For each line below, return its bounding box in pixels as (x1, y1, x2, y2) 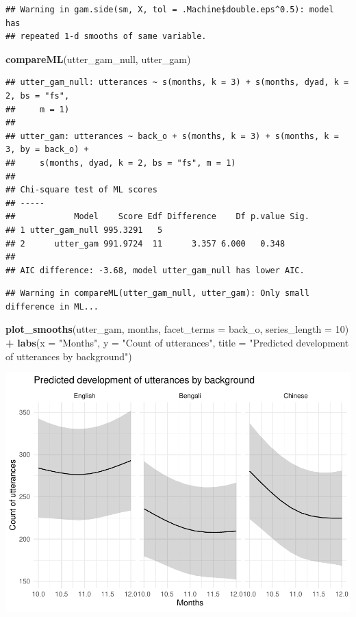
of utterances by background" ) (5, 349, 132, 363)
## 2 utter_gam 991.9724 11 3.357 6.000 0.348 (5, 238, 285, 249)
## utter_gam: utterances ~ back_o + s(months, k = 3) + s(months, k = (5, 131, 339, 141)
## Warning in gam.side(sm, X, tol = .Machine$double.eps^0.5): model (5, 5, 334, 14)
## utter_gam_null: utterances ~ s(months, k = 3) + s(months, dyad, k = (5, 77, 349, 88)
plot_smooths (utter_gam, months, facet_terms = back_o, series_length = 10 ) (5, 322, 349, 336)
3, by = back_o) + (5, 144, 89, 155)
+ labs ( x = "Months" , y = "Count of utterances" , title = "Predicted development (5, 336, 349, 350)
